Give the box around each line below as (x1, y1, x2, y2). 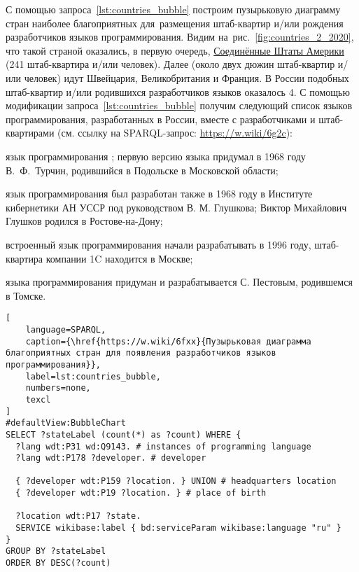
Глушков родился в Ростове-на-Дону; (6, 214, 163, 228)
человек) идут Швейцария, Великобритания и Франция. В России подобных (24, 70, 349, 85)
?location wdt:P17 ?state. (15, 511, 141, 522)
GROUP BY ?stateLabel (6, 546, 106, 557)
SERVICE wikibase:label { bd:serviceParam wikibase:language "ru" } (15, 523, 342, 533)
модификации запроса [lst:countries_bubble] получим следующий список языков (6, 98, 353, 113)
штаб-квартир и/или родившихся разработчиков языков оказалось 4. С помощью (6, 84, 350, 99)
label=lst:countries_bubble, (25, 371, 161, 382)
